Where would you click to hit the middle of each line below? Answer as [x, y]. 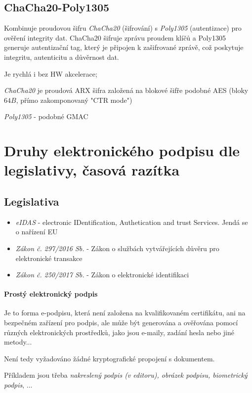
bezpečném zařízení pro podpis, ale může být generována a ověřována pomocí [121, 323]
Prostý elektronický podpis [51, 294]
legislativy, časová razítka [92, 170]
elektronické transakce [49, 258]
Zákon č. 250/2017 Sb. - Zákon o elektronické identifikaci [102, 275]
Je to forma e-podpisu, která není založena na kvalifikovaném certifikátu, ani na [125, 313]
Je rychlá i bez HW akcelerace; [51, 73]
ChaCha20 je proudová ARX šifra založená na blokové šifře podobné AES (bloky [126, 90]
